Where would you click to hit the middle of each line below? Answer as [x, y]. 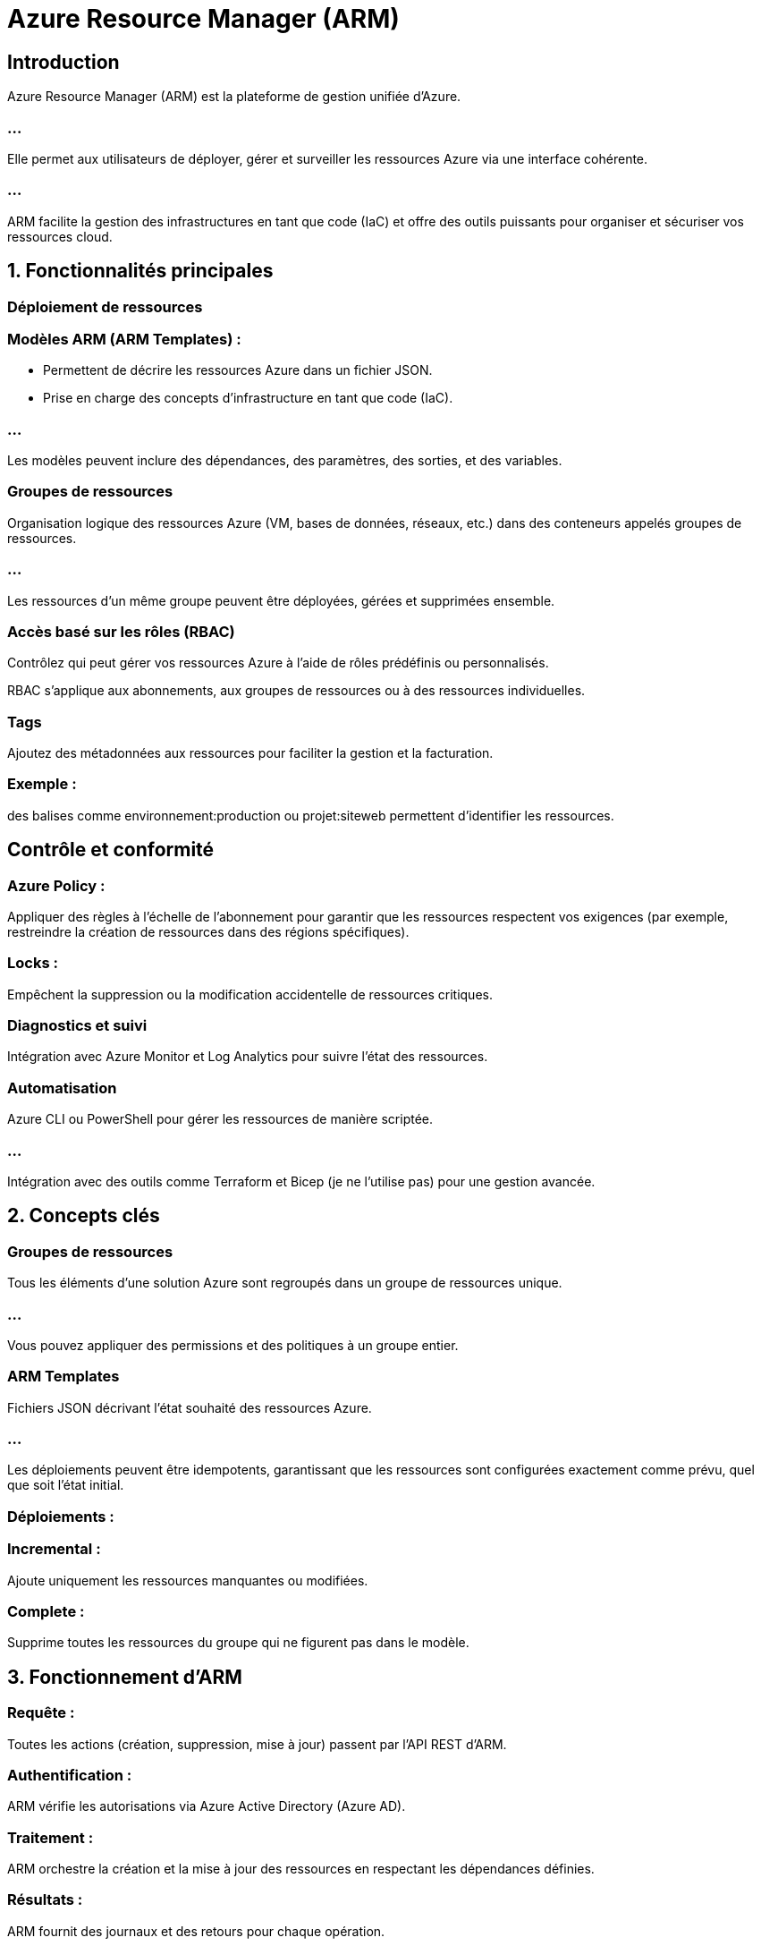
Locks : [33, 963]
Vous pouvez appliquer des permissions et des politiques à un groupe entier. [233, 1345]
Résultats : [45, 1900]
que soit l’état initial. [66, 1485]
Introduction [63, 62]
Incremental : [54, 1549]
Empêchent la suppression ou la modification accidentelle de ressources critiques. [250, 994]
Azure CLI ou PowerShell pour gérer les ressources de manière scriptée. [220, 1119]
